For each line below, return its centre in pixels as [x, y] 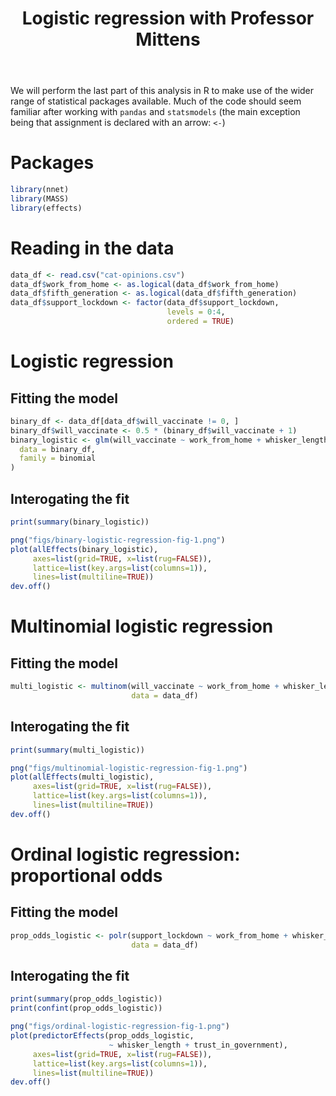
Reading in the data [92, 248]
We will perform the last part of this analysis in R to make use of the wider [162, 91]
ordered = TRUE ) [200, 322]
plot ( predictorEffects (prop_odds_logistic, [102, 1036]
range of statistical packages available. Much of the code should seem [156, 101]
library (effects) [46, 208]
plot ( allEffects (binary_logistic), [84, 549]
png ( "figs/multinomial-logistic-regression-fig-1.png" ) [129, 768]
